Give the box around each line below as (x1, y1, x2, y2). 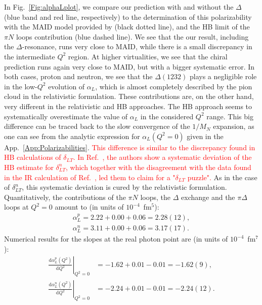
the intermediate (4, 51, 55, 61)
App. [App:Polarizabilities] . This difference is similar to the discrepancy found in (4, 142, 255, 152)
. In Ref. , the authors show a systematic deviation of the (73, 152, 252, 162)
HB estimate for (4, 161, 54, 172)
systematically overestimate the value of (4, 111, 128, 121)
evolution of (48, 81, 85, 91)
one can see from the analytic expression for (4, 130, 140, 141)
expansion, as (213, 121, 254, 131)
